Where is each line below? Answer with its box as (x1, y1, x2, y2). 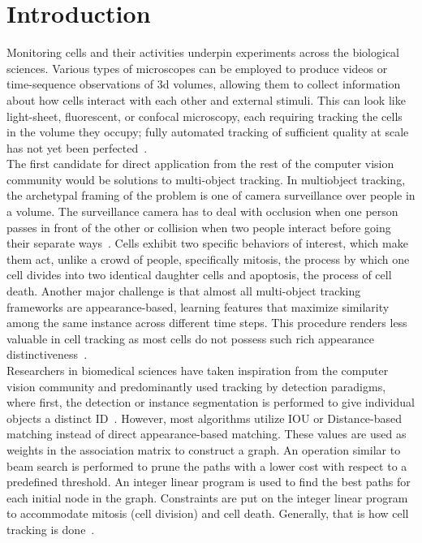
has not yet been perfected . (6, 139, 148, 156)
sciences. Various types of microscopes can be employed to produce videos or (6, 59, 388, 76)
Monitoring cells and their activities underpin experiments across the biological (6, 44, 399, 61)
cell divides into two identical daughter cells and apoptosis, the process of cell (6, 266, 392, 283)
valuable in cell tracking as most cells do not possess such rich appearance (6, 330, 374, 347)
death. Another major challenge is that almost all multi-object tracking (6, 282, 361, 300)
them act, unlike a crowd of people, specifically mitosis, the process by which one (6, 250, 410, 267)
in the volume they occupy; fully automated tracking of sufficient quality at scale (6, 123, 409, 140)
